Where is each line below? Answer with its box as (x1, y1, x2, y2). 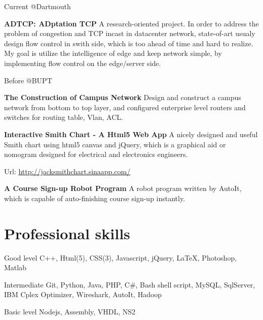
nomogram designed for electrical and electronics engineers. (4, 149, 188, 159)
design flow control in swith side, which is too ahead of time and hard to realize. (4, 38, 253, 48)
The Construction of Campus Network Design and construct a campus (4, 92, 241, 103)
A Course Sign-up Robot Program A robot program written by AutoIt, (4, 183, 242, 194)
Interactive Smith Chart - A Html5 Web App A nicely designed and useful (4, 129, 258, 139)
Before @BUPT (4, 75, 52, 85)
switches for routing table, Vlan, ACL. (4, 112, 123, 122)
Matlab (4, 262, 26, 273)
